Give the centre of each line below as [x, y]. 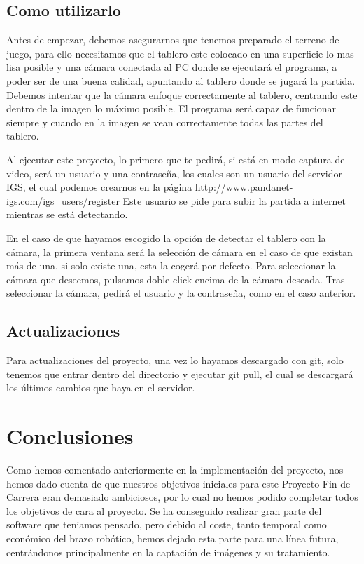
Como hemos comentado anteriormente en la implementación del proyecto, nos [175, 469]
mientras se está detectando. [67, 214]
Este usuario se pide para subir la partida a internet [234, 200]
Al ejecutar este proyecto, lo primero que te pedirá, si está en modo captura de [176, 159]
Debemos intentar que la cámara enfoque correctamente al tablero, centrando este [182, 94]
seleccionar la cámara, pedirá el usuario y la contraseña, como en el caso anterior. [181, 293]
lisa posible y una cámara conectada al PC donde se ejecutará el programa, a [172, 67]
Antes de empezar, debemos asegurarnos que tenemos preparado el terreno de [173, 40]
